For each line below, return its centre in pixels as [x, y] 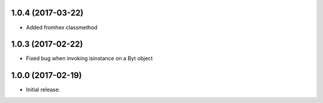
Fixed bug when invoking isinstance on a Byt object [89, 58]
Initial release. [43, 90]
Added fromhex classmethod [62, 27]
